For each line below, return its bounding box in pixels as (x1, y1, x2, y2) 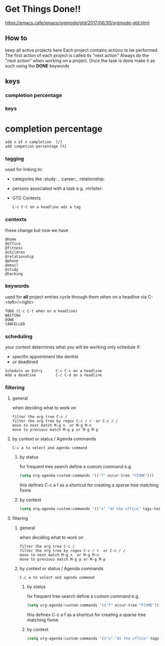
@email (5, 263, 19, 268)
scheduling (5, 333, 33, 340)
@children (5, 250, 26, 255)
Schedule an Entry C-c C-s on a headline (5, 369, 102, 374)
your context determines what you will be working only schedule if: (5, 344, 141, 350)
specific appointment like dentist (12, 354, 79, 360)
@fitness (5, 245, 23, 250)
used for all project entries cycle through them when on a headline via (5, 294, 147, 300)
